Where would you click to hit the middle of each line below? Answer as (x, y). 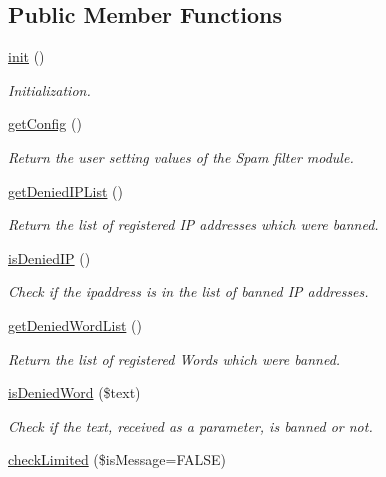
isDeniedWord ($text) (74, 392)
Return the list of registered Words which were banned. (174, 358)
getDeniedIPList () (66, 190)
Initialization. (49, 89)
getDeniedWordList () (75, 324)
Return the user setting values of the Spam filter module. (181, 156)
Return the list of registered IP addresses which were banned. (193, 224)
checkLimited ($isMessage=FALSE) (117, 459)
